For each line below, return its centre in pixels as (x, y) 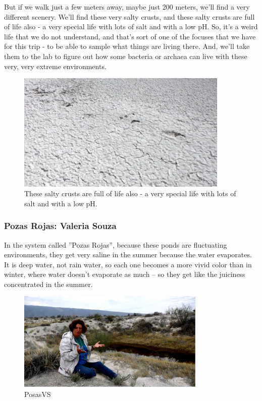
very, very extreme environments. (55, 66)
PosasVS (38, 394)
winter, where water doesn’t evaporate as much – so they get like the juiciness (125, 274)
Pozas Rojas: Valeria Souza (60, 226)
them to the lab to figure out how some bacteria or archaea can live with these (126, 56)
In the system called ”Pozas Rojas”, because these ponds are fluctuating (116, 244)
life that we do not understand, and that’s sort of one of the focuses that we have (130, 36)
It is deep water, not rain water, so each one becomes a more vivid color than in (128, 264)
